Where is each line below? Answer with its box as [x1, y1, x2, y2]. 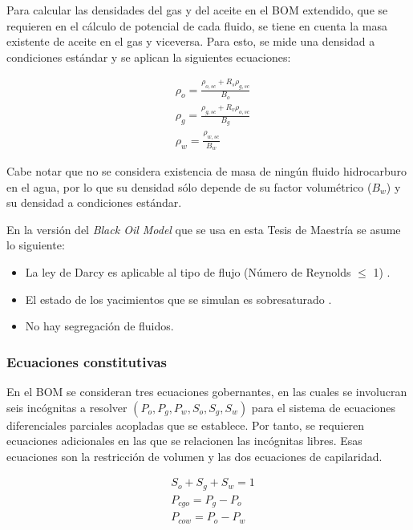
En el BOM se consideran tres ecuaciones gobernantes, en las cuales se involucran [6, 382, 407, 399]
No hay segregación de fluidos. [25, 318, 174, 334]
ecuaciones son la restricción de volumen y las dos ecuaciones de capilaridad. [6, 447, 383, 464]
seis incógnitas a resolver [6, 399, 128, 415]
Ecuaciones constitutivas [6, 351, 168, 371]
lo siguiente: [6, 237, 65, 253]
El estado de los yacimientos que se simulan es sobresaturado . [25, 290, 332, 307]
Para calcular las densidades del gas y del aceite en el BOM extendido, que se [6, 2, 388, 18]
